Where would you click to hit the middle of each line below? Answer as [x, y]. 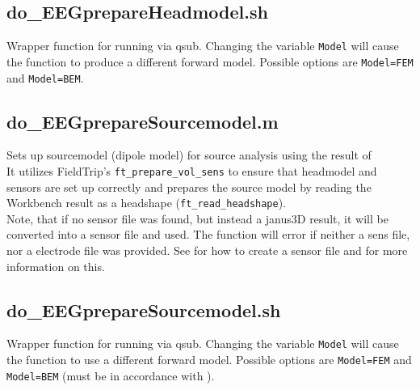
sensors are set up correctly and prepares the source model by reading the [189, 187]
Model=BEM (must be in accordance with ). [111, 375]
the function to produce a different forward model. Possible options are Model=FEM [210, 61]
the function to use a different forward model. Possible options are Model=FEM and [209, 360]
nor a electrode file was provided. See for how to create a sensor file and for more [207, 250]
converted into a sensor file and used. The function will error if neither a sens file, [208, 234]
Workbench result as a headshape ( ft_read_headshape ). [147, 203]
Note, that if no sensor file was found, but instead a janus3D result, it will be [197, 218]
